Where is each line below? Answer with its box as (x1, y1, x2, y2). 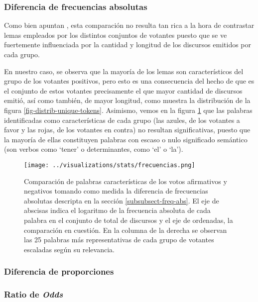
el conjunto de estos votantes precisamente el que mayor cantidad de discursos (4, 85, 243, 96)
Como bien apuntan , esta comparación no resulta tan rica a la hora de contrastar (4, 20, 255, 30)
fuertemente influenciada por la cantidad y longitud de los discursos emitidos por (4, 39, 252, 50)
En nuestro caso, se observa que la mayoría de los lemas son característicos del (4, 66, 244, 76)
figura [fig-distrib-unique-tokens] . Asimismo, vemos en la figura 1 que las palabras (4, 104, 253, 115)
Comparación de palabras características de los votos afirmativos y (24, 176, 227, 186)
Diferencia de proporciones (4, 265, 114, 278)
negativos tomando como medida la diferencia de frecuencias (24, 186, 208, 196)
